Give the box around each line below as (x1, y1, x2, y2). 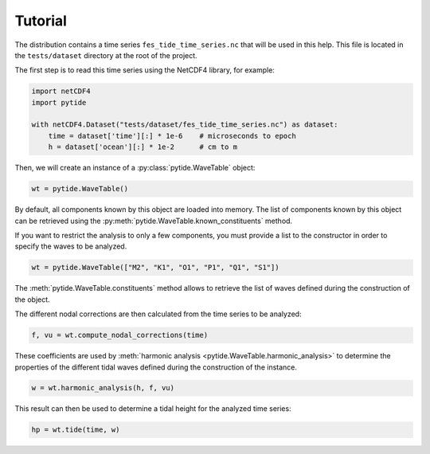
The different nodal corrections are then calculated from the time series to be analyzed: (14, 309, 302, 319)
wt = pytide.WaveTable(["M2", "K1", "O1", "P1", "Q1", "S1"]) (31, 263, 279, 272)
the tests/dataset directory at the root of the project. (14, 50, 198, 60)
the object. (14, 295, 51, 304)
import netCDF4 (31, 87, 91, 96)
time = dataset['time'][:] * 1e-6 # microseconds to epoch (48, 131, 296, 140)
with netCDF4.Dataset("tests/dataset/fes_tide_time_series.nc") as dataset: (31, 120, 338, 129)
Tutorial (14, 12, 68, 29)
